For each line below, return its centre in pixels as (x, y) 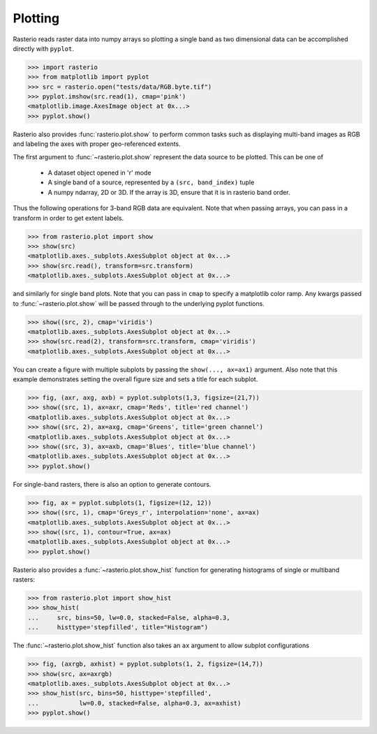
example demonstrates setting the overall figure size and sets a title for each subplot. (135, 379)
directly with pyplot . (44, 48)
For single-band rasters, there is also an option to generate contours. (112, 484)
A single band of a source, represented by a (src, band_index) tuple (151, 182)
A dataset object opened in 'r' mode (99, 173)
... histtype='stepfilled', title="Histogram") (118, 627)
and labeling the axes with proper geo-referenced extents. (97, 144)
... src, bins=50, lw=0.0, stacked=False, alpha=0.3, (129, 617)
